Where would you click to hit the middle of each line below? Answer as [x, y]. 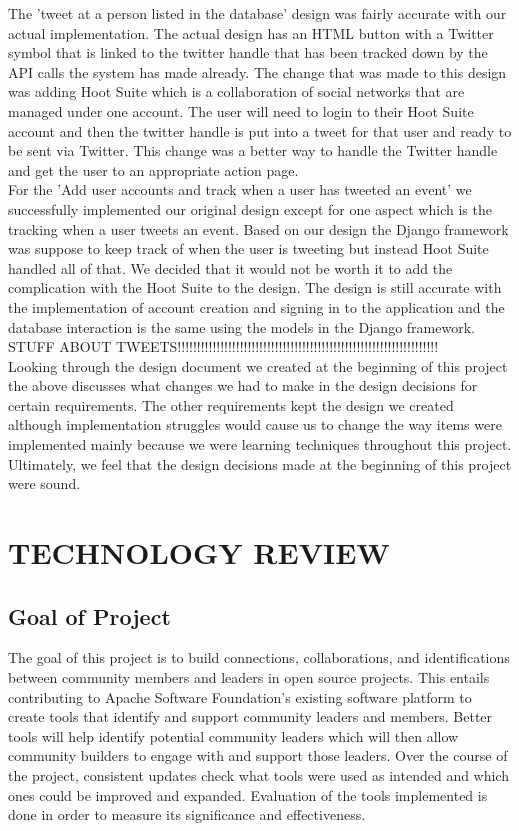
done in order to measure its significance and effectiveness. [187, 814]
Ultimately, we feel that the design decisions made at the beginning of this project [260, 463]
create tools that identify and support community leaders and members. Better [250, 716]
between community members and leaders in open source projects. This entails [249, 677]
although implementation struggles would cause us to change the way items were [255, 424]
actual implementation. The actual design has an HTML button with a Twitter [251, 32]
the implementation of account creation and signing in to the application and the [256, 306]
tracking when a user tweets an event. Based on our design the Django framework [258, 228]
